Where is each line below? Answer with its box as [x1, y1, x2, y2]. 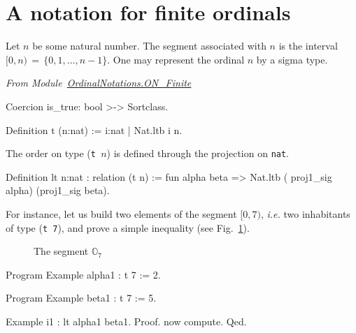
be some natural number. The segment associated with [32, 38, 266, 53]
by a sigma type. [256, 52, 328, 66]
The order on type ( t [6, 146, 96, 161]
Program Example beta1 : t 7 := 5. [6, 290, 157, 305]
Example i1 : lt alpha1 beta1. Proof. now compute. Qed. [6, 313, 247, 328]
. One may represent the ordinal [107, 52, 245, 66]
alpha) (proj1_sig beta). [6, 183, 110, 198]
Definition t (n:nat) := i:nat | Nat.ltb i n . [6, 122, 183, 137]
